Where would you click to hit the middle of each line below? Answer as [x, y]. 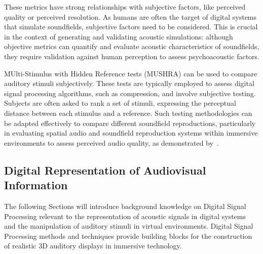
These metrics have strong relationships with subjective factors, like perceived [125, 7]
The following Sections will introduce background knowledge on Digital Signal [125, 206]
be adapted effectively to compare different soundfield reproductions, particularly [130, 123]
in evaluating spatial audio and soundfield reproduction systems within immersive [131, 133]
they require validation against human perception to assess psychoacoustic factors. [132, 56]
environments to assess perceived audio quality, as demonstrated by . [111, 142]
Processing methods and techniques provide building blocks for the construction [128, 236]
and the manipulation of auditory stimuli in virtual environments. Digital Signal [129, 226]
